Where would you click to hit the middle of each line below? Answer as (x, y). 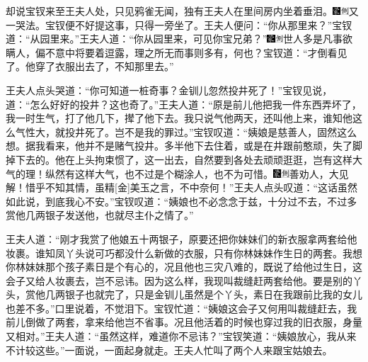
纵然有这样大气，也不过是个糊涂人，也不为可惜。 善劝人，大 (192, 173)
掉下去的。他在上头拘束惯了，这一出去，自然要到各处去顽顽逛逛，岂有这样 (179, 159)
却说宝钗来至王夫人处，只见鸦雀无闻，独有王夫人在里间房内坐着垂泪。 (169, 11)
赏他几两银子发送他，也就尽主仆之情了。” (100, 215)
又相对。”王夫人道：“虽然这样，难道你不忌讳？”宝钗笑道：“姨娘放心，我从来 (181, 336)
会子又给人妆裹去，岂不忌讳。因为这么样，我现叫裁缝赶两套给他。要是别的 (179, 280)
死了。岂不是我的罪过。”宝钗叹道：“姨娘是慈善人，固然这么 (221, 131)
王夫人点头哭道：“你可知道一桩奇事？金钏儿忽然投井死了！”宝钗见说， (169, 90)
